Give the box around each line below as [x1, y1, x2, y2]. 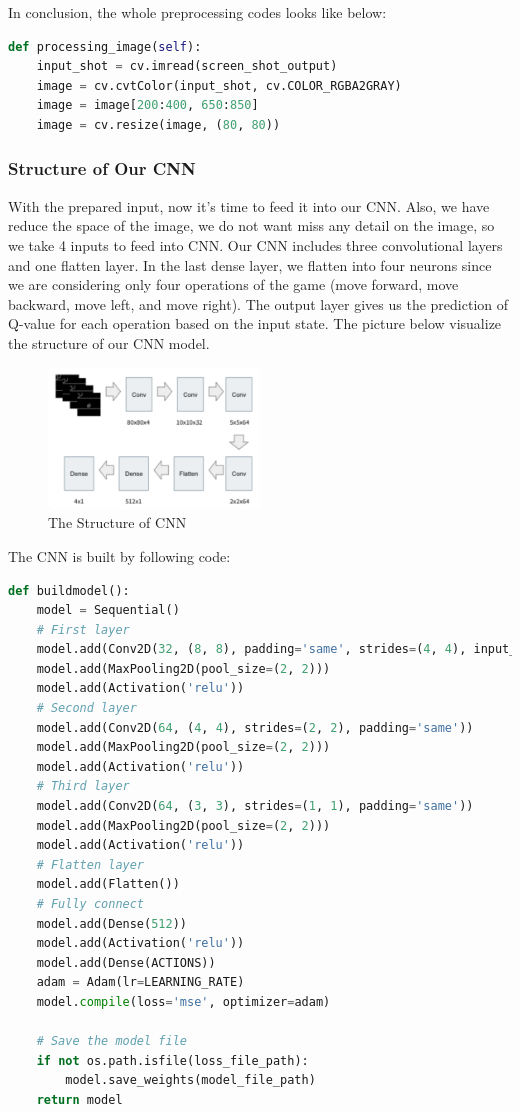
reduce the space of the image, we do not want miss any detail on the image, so [8, 215, 495, 236]
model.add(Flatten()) [36, 877, 180, 892]
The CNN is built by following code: [8, 545, 231, 566]
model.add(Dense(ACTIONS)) [36, 955, 216, 970]
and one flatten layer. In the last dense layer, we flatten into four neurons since [8, 254, 492, 275]
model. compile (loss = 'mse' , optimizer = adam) [36, 994, 331, 1009]
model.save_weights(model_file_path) [65, 1073, 316, 1088]
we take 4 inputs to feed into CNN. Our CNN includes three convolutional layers [8, 234, 503, 255]
